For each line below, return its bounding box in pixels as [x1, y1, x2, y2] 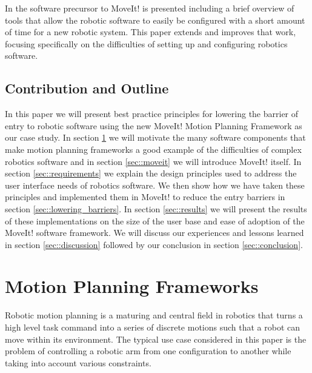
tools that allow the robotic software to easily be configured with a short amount [5, 13, 305, 26]
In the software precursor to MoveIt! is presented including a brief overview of [5, 2, 294, 14]
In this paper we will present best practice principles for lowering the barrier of [5, 107, 299, 120]
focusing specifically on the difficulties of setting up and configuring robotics [5, 37, 288, 50]
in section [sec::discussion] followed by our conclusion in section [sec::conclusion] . [5, 238, 303, 250]
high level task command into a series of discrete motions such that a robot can [5, 321, 300, 334]
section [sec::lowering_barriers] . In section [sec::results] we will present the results [5, 202, 307, 215]
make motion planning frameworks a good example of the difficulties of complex [5, 143, 302, 155]
